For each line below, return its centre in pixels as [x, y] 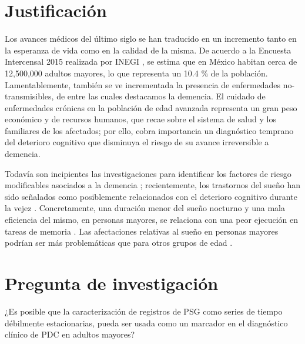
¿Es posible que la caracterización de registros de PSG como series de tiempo [144, 311]
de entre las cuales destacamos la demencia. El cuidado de [161, 96]
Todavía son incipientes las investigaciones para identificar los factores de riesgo [148, 173]
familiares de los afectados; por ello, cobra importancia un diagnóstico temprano [149, 130]
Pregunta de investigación [112, 283]
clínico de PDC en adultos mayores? [70, 334]
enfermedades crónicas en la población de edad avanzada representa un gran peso [151, 107]
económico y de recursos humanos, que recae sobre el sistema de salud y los [140, 119]
